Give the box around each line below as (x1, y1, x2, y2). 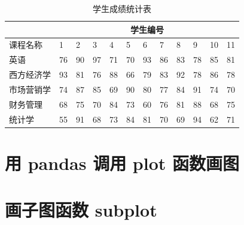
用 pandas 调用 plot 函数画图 (5, 150, 240, 175)
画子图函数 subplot (5, 197, 157, 222)
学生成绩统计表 (93, 2, 151, 14)
